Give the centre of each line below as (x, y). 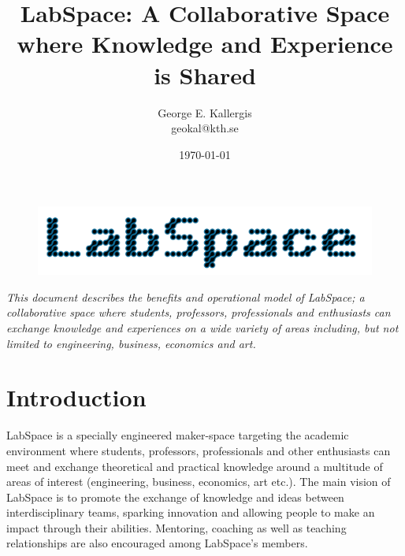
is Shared (205, 74)
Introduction (76, 397)
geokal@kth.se (205, 128)
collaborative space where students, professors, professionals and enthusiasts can (199, 312)
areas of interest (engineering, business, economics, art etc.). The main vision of (199, 482)
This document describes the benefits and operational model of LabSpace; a (186, 297)
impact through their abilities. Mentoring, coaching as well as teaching (176, 527)
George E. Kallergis (205, 112)
